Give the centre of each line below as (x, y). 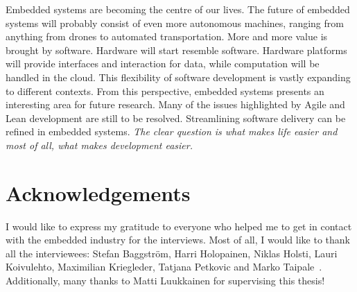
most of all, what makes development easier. (99, 145)
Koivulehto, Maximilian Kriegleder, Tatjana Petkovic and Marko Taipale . (164, 267)
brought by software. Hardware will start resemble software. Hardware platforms (176, 50)
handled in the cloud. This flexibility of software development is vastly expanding (178, 77)
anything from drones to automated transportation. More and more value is (167, 36)
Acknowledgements (98, 192)
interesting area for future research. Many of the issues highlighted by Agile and (175, 104)
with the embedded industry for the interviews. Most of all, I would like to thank (178, 240)
